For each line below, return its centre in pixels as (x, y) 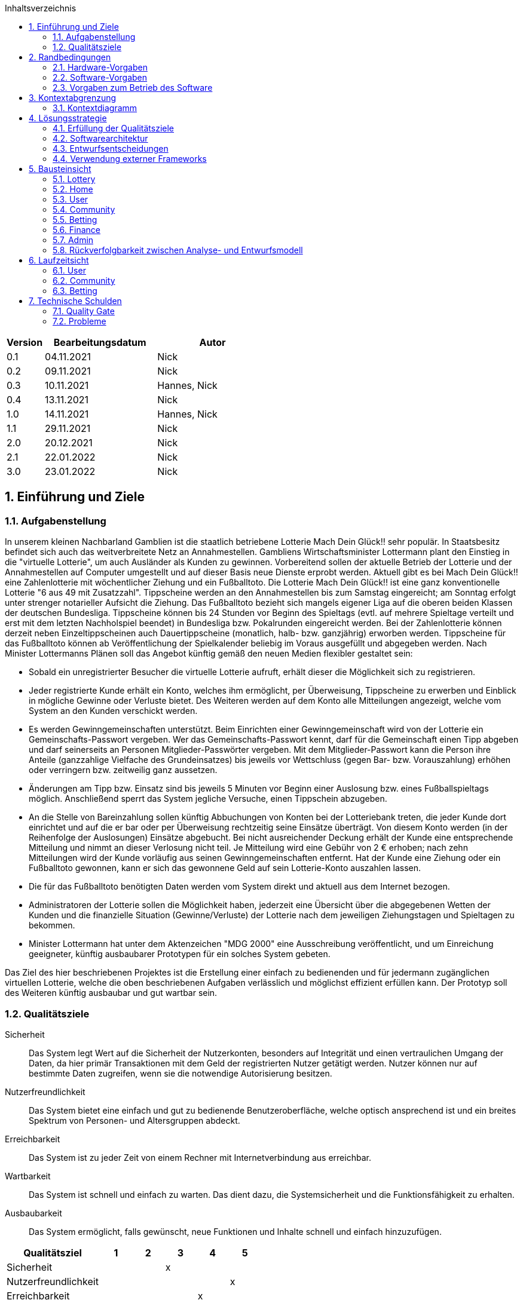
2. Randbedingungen (70, 57)
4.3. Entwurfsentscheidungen (111, 148)
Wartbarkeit (28, 1176)
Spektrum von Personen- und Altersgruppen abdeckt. (134, 1120)
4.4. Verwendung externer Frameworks (130, 159)
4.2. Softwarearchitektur (100, 138)
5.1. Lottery (74, 179)
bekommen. (52, 925)
